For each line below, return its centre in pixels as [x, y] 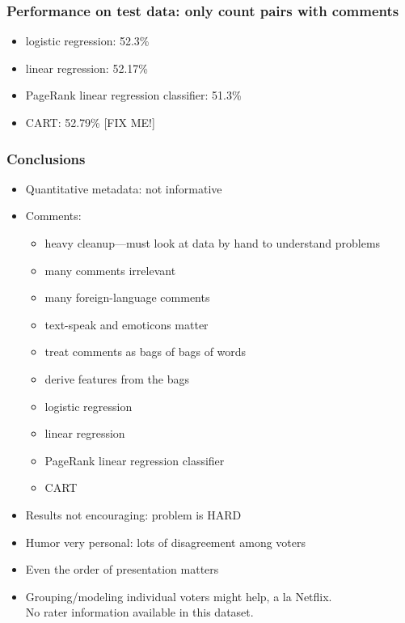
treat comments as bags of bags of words [146, 352]
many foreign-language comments [127, 297]
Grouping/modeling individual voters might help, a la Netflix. [179, 596]
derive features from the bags [117, 378]
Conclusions [46, 158]
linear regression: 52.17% [86, 68]
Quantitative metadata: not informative [124, 188]
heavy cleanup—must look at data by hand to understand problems [213, 243]
